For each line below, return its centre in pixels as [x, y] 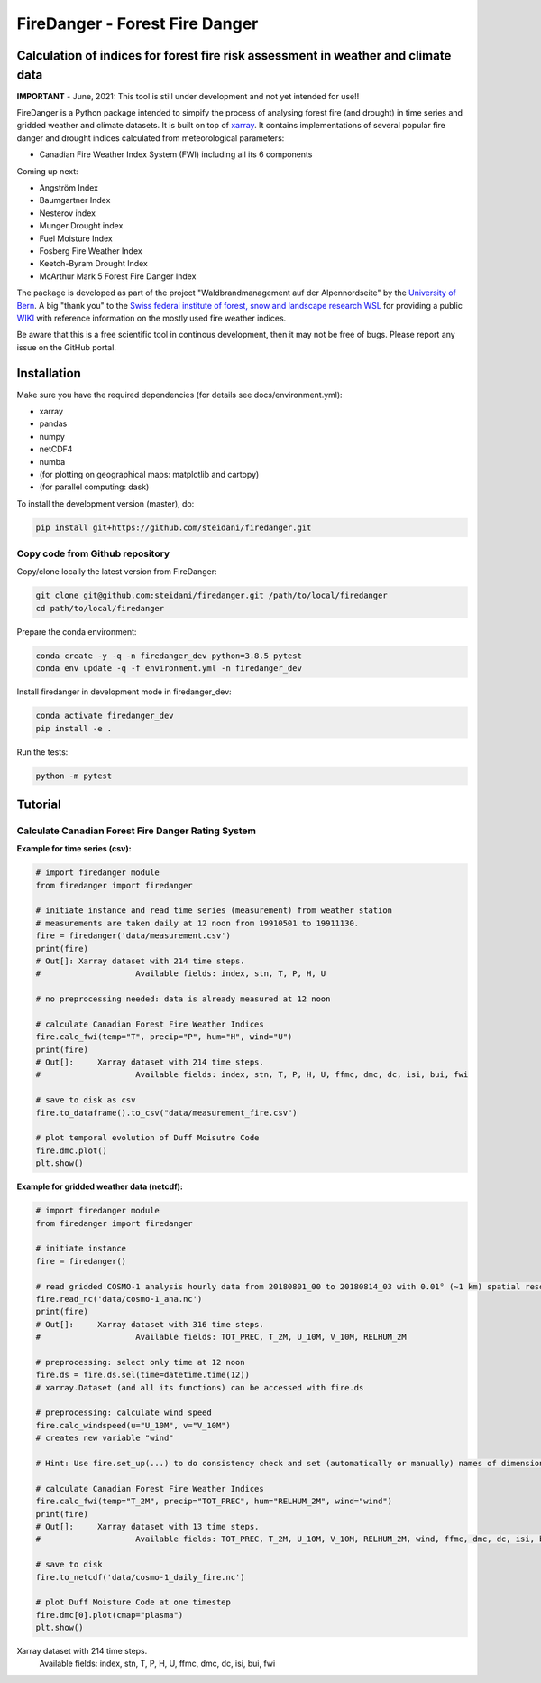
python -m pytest [74, 776]
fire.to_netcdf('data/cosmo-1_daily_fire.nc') [140, 1577]
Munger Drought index [81, 226]
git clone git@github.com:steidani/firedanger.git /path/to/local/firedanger [211, 595]
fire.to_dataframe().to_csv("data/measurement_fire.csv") [166, 1112]
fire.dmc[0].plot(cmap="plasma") [110, 1615]
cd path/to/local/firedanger [100, 608]
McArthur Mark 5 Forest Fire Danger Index [118, 276]
